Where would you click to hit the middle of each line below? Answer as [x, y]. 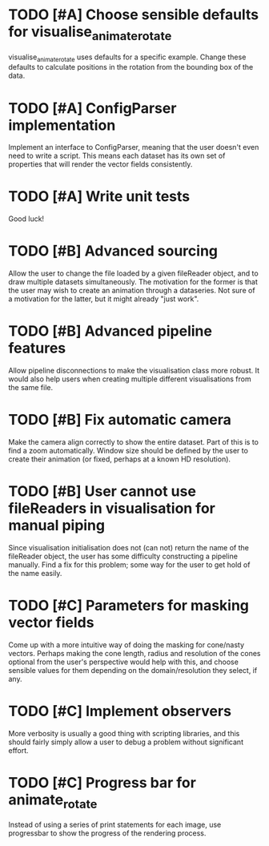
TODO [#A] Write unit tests [99, 197]
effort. [19, 750]
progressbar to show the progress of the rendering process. [107, 833]
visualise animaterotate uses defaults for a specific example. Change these [127, 58]
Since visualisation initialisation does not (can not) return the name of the [129, 547]
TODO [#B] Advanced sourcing [113, 251]
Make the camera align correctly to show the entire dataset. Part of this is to [133, 442]
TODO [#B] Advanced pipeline [110, 331]
